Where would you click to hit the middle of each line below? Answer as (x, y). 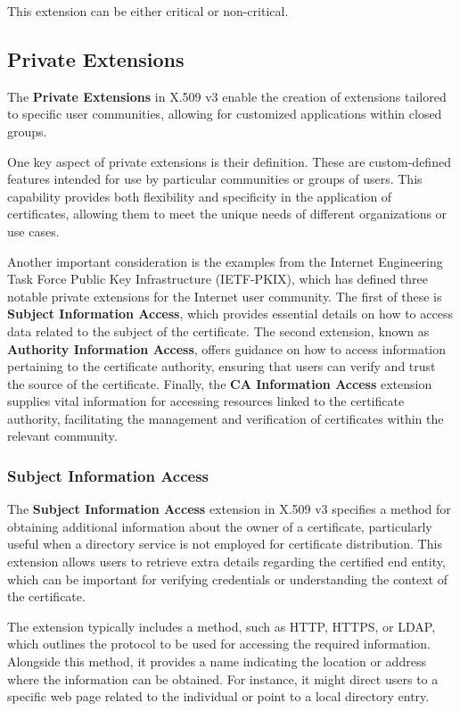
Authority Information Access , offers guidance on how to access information (227, 348)
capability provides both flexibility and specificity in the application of (200, 196)
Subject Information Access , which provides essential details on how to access (230, 314)
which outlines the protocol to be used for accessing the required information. (219, 644)
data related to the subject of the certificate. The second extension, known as (218, 331)
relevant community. (62, 436)
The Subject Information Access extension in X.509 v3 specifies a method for (229, 509)
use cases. (33, 231)
